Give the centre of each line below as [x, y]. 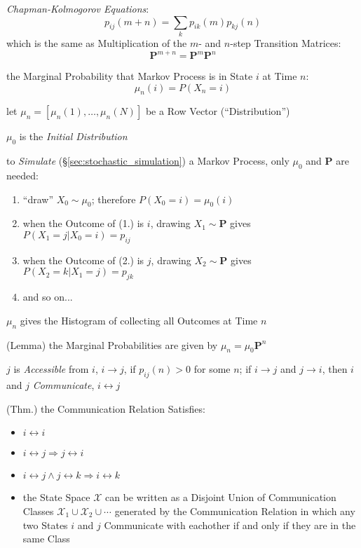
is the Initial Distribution [73, 136]
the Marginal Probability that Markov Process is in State [130, 76]
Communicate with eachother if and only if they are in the [230, 525]
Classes [38, 511]
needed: [22, 175]
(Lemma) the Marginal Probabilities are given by [112, 344]
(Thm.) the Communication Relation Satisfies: [106, 408]
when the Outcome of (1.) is [83, 223]
